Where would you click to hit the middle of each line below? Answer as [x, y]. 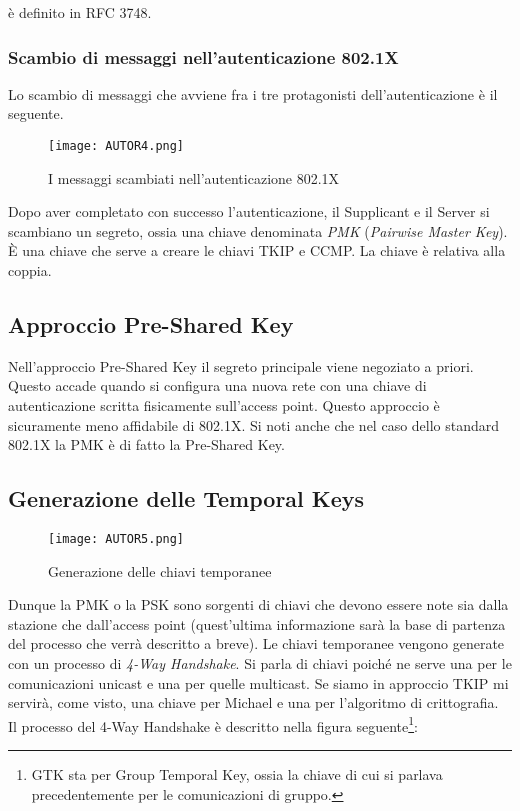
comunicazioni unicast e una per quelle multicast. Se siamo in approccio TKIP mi [258, 682]
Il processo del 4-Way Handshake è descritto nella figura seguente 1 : [213, 724]
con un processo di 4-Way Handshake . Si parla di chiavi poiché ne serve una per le [260, 663]
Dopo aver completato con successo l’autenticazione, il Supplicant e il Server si [249, 211]
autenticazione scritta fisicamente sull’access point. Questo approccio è [224, 405]
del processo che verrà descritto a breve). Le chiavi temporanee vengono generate [256, 643]
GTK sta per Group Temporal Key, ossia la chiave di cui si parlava [237, 774]
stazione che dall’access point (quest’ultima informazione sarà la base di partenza [257, 623]
